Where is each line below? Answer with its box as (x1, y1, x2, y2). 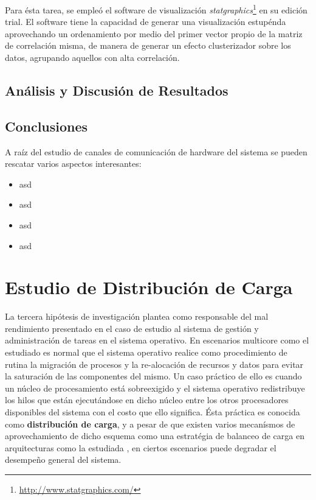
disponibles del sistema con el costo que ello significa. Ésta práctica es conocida (5, 406, 300, 418)
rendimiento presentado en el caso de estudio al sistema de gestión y (5, 322, 259, 334)
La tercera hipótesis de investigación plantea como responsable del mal (5, 310, 269, 323)
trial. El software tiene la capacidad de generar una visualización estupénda (5, 15, 286, 28)
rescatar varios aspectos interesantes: (5, 157, 142, 170)
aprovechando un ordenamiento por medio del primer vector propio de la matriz (5, 27, 303, 40)
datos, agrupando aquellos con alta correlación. (5, 51, 180, 64)
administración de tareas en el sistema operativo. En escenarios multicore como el (5, 334, 309, 347)
